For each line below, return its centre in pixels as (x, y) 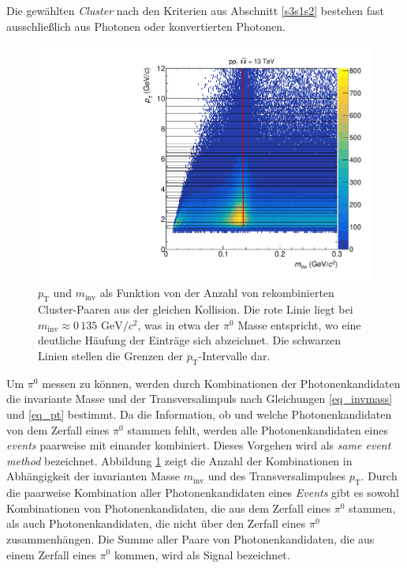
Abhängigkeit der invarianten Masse (93, 476)
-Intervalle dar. (234, 356)
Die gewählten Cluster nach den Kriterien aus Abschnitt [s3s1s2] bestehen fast (196, 10)
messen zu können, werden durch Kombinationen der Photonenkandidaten (221, 383)
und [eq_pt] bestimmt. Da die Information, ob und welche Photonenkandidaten (199, 414)
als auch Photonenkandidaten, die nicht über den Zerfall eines (156, 523)
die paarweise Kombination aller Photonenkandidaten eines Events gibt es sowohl (203, 493)
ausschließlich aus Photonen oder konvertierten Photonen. (146, 26)
